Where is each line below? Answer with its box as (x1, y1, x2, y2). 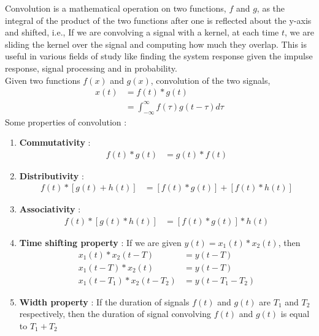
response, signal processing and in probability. (5, 61, 177, 74)
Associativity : (19, 203, 81, 215)
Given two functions (5, 73, 80, 86)
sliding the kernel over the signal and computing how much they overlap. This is (5, 37, 307, 50)
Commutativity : (19, 136, 91, 149)
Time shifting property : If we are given (19, 236, 182, 248)
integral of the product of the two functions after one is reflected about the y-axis (5, 13, 312, 26)
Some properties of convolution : (5, 115, 127, 128)
